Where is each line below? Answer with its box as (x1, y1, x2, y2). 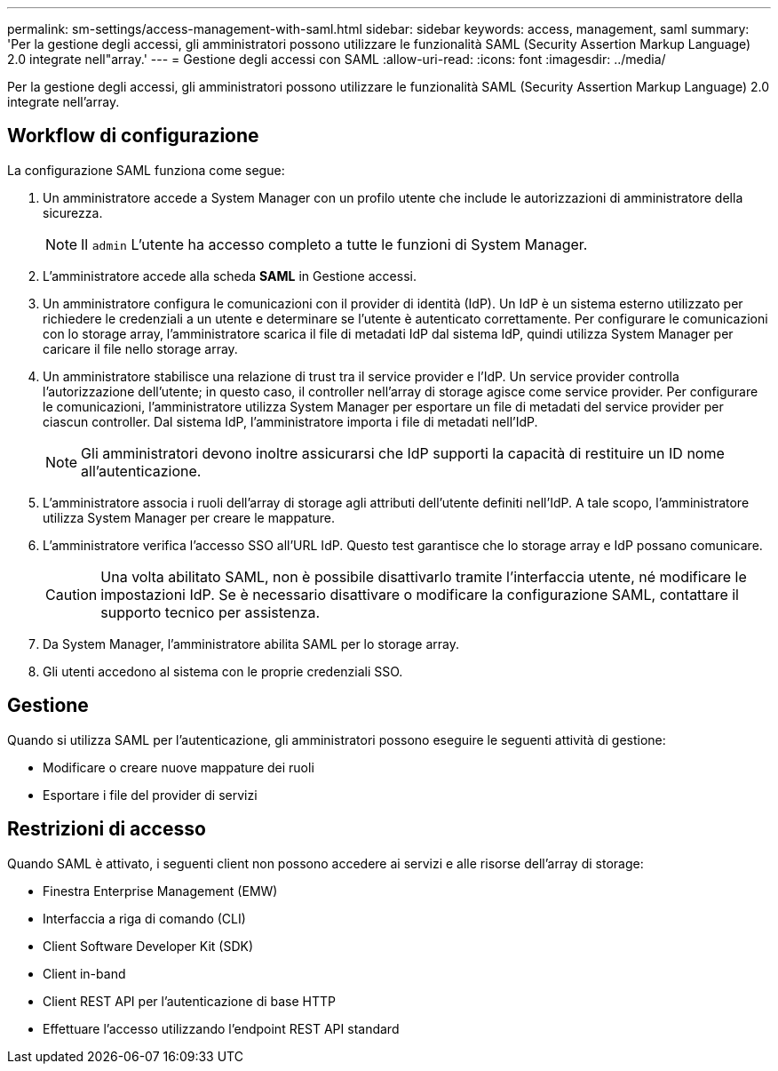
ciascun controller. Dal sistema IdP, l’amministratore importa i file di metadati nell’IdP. (43, 413, 538, 429)
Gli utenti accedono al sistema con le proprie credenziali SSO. (43, 663, 403, 679)
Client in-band (43, 965, 126, 981)
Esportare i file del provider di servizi (43, 787, 258, 803)
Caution (45, 585, 98, 603)
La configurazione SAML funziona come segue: (7, 162, 285, 178)
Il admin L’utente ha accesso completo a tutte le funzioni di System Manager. (81, 235, 588, 253)
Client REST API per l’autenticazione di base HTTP (43, 993, 337, 1009)
